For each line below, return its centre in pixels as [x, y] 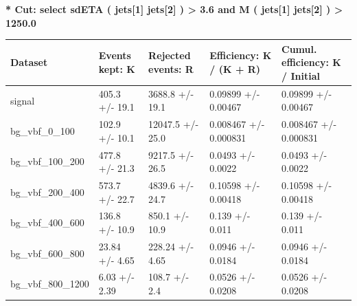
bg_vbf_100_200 [47, 161]
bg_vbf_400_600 [47, 222]
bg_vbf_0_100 [43, 130]
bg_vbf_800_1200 [50, 284]
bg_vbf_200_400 [47, 192]
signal [23, 100]
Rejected [170, 55]
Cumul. [299, 48]
